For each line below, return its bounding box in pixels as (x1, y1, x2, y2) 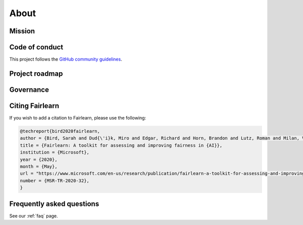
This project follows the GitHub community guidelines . (9, 56, 122, 63)
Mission (9, 27, 35, 35)
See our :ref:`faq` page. (9, 212, 58, 219)
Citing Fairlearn (9, 101, 60, 110)
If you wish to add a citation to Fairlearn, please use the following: (9, 115, 146, 121)
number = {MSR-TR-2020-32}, (20, 178, 89, 184)
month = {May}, (20, 163, 58, 169)
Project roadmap (9, 69, 63, 78)
